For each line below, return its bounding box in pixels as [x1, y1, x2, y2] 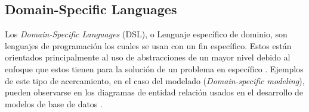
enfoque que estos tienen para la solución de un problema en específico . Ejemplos [5, 62, 304, 75]
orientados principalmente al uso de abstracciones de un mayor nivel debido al [5, 51, 291, 63]
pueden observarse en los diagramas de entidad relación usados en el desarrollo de [5, 86, 304, 98]
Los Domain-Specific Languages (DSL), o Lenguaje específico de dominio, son [5, 28, 288, 40]
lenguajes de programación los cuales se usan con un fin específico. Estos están [5, 39, 292, 52]
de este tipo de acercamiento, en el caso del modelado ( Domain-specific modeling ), [5, 74, 305, 87]
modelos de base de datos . [5, 97, 103, 110]
